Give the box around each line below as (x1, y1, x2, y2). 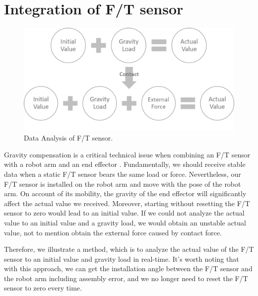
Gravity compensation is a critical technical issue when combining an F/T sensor (4, 149, 251, 159)
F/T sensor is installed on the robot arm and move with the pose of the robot (4, 178, 241, 189)
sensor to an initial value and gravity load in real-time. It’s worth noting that (4, 253, 239, 264)
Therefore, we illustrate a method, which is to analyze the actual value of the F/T (4, 244, 254, 254)
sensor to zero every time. (4, 283, 82, 293)
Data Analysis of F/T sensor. (24, 133, 113, 143)
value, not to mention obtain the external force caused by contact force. (4, 227, 222, 237)
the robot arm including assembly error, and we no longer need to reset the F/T (4, 273, 248, 283)
